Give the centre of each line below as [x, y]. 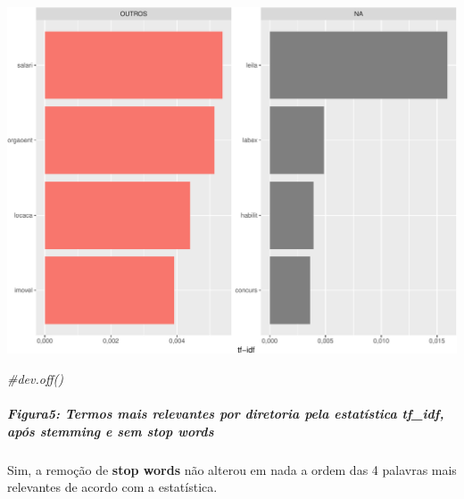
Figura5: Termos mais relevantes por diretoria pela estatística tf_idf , [226, 414]
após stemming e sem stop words [111, 431]
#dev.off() [35, 378]
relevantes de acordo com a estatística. [112, 487]
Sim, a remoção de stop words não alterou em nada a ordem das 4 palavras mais [232, 469]
